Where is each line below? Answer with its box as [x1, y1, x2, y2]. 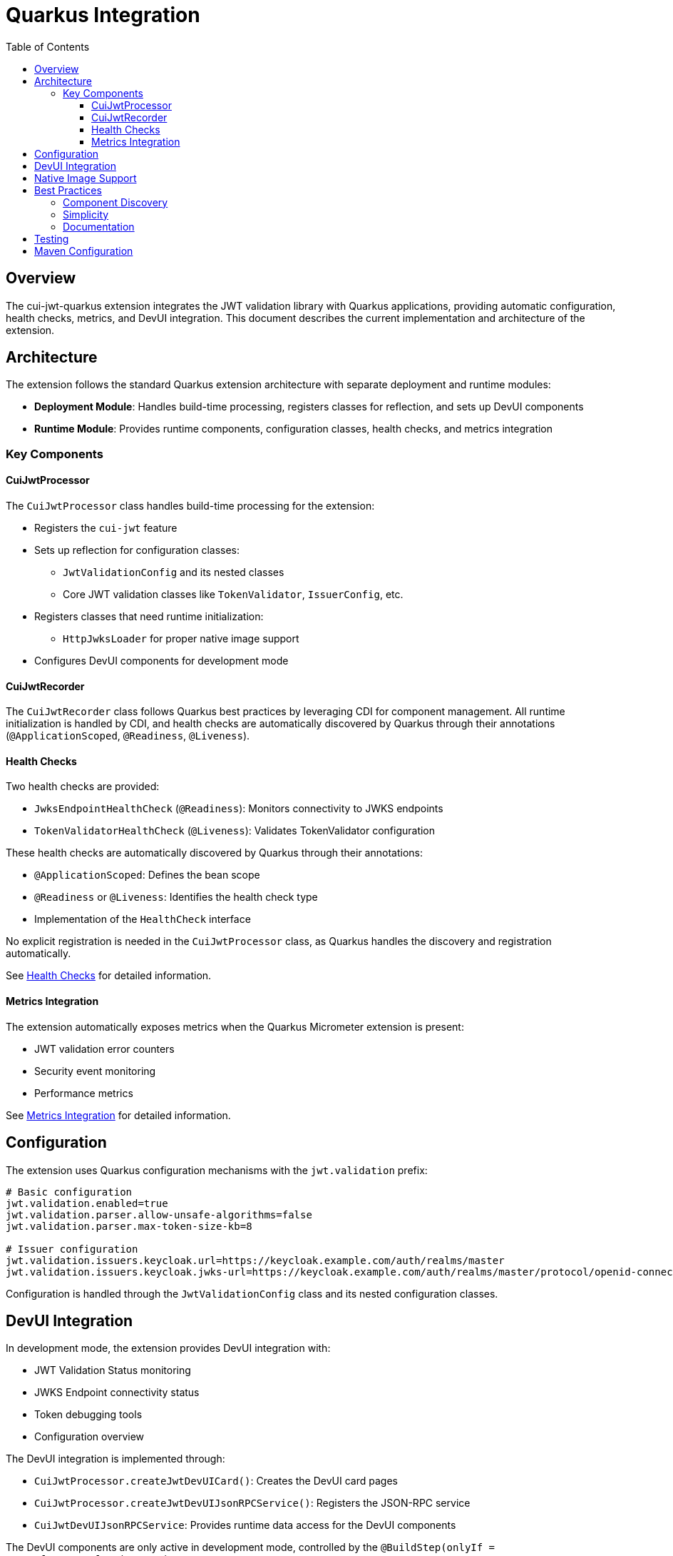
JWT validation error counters [34, 1042, 175, 1055]
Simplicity [63, 208, 109, 221]
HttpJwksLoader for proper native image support [63, 632, 299, 645]
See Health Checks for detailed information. [6, 969, 212, 982]
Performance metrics [34, 1086, 133, 1099]
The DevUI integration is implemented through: [6, 1453, 225, 1465]
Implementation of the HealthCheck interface [34, 913, 251, 926]
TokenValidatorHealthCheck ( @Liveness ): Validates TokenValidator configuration [34, 824, 436, 837]
